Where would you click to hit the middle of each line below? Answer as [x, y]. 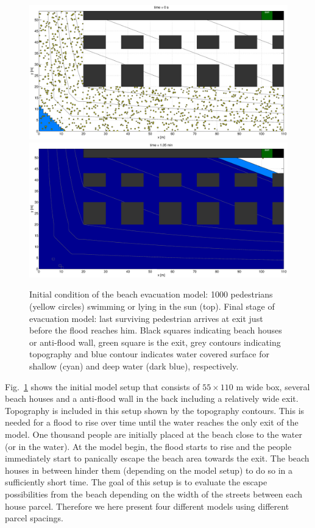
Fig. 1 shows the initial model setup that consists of [102, 386]
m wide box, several [273, 386]
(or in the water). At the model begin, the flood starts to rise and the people [148, 446]
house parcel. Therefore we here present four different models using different [147, 506]
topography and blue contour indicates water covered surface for [149, 354]
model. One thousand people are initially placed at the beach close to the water [154, 434]
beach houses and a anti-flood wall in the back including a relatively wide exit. [152, 398]
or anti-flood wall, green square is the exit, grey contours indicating [155, 342]
